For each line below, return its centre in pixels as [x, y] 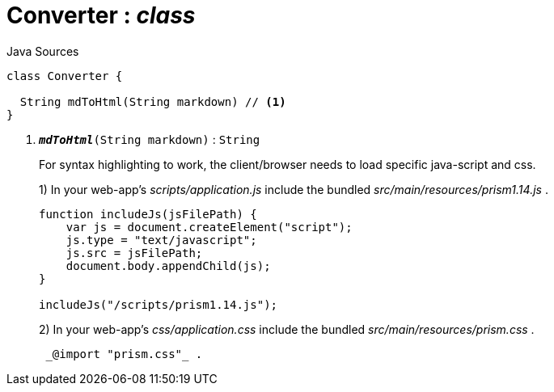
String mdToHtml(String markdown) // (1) [153, 101]
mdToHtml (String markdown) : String [150, 139]
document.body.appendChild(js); [168, 266]
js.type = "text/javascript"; [161, 240]
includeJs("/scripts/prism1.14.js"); [159, 304]
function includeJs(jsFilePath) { [148, 214]
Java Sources [43, 51]
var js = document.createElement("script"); [209, 227]
